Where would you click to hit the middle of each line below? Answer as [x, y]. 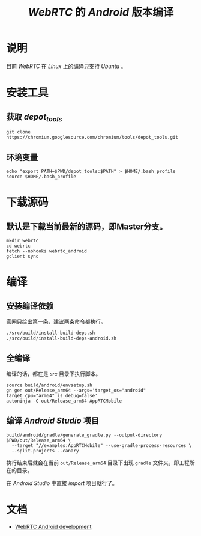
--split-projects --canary [45, 451]
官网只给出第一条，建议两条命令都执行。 [56, 321]
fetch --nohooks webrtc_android [46, 251]
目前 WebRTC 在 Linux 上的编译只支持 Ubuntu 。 [66, 66]
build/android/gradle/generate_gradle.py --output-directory [84, 435]
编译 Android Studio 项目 [53, 421]
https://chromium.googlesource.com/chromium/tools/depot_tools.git [92, 138]
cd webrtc [19, 246]
